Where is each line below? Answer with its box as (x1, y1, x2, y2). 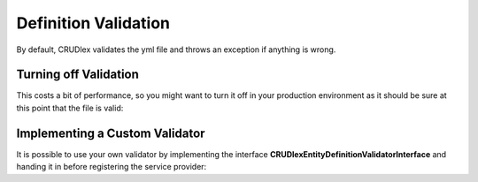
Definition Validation (16, 13, 170, 33)
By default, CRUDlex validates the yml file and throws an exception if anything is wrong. (16, 44, 336, 55)
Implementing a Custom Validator (16, 125, 205, 140)
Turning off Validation (16, 67, 139, 82)
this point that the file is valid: (16, 102, 124, 113)
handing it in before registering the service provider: (16, 162, 207, 172)
